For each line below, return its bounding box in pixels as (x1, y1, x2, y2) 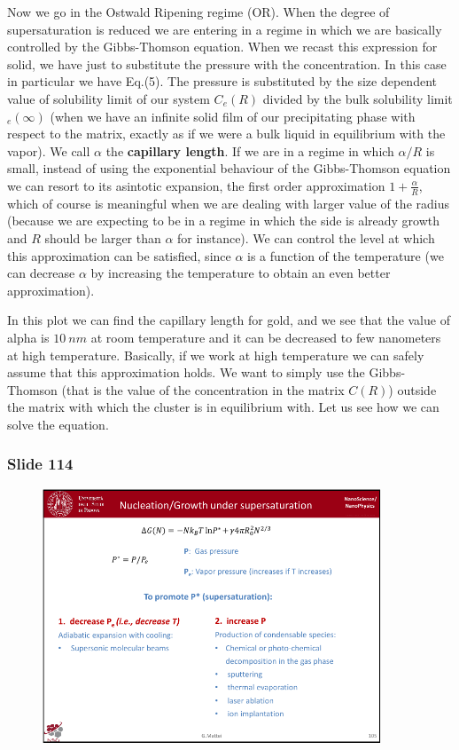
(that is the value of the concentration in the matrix (61, 380, 345, 399)
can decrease (7, 264, 75, 282)
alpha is (7, 328, 50, 346)
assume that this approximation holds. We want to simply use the (7, 363, 365, 382)
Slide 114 (7, 453, 74, 475)
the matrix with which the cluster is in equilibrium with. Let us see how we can (7, 398, 440, 416)
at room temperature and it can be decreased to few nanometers (90, 328, 441, 346)
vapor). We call (7, 141, 90, 160)
